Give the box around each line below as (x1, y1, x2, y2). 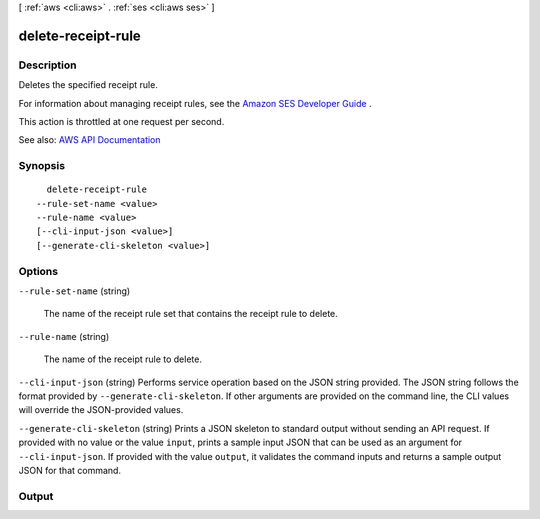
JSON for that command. (18, 464, 122, 476)
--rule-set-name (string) (18, 285, 131, 297)
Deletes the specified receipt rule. (18, 79, 159, 91)
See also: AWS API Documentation (18, 134, 161, 146)
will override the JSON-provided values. (18, 404, 184, 416)
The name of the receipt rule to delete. (43, 353, 202, 365)
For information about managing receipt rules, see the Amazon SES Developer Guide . (18, 97, 372, 109)
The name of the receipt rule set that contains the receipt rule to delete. (43, 308, 339, 320)
